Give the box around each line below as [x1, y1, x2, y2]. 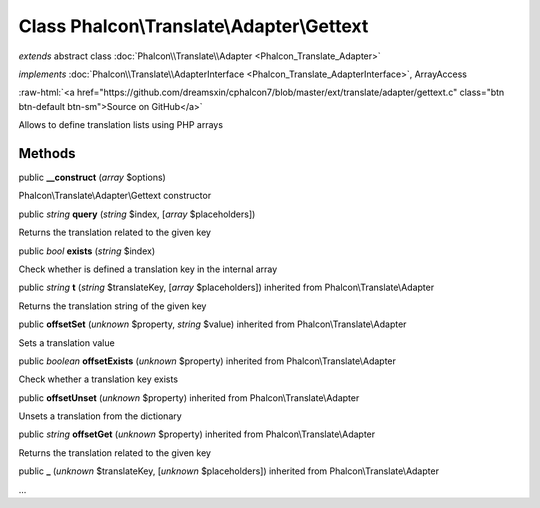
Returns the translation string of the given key [18, 300, 207, 312]
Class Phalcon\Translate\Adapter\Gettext [18, 15, 369, 37]
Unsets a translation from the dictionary [18, 410, 182, 422]
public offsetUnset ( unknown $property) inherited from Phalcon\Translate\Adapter [18, 391, 360, 404]
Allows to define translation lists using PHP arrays [18, 119, 224, 131]
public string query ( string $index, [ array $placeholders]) [18, 208, 256, 220]
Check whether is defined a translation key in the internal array [18, 263, 278, 275]
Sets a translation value [18, 336, 115, 349]
